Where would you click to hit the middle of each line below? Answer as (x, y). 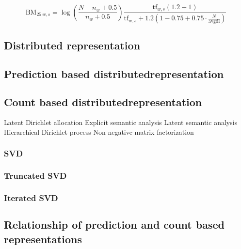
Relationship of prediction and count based (114, 225)
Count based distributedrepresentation (103, 102)
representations (43, 239)
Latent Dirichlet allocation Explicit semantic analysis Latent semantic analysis (121, 122)
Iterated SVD (31, 197)
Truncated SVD (35, 176)
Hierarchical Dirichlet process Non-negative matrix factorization (99, 132)
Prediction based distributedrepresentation (114, 73)
